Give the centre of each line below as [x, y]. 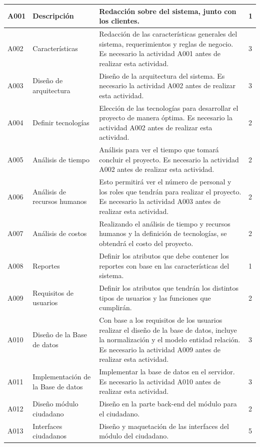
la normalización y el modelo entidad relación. [170, 340]
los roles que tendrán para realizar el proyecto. [170, 191]
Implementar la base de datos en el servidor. [167, 372]
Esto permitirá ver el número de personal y [165, 182]
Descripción [53, 16]
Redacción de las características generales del [168, 33]
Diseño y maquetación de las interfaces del [164, 426]
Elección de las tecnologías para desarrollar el [169, 107]
